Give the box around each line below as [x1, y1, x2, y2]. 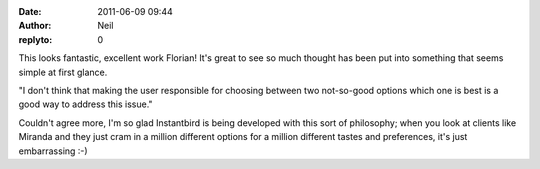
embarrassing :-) [18, 145, 89, 157]
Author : [18, 20, 52, 32]
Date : [18, 6, 42, 17]
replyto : [18, 33, 53, 45]
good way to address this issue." [18, 98, 154, 110]
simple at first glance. [18, 66, 108, 78]
